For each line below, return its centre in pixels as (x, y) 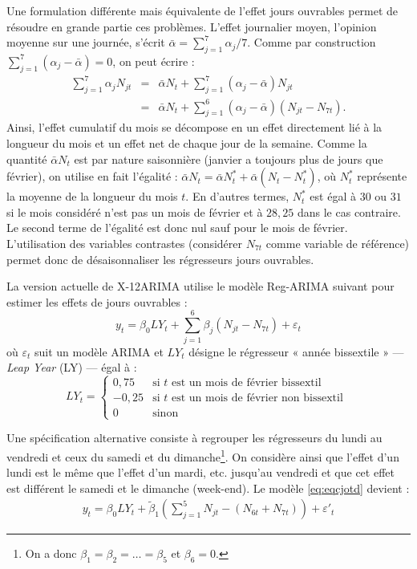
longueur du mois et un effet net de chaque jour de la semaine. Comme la (187, 143)
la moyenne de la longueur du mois (92, 196)
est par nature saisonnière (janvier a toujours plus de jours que (229, 159)
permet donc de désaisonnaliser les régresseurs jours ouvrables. (160, 259)
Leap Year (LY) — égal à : (72, 367)
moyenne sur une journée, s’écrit (86, 42)
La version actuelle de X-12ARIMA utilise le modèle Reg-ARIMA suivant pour (200, 286)
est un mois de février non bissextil (257, 398)
